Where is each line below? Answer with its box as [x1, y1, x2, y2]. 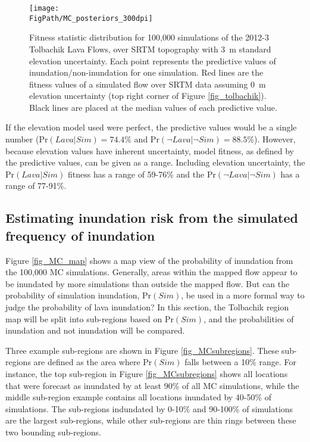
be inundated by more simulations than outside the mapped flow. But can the [5, 277, 290, 290]
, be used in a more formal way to [181, 289, 305, 301]
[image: [29, 4, 60, 13]
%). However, [247, 133, 296, 145]
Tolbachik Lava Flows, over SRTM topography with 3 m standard [29, 42, 271, 55]
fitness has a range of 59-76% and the [67, 167, 205, 180]
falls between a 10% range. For [184, 356, 296, 368]
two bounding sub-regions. [5, 425, 101, 438]
